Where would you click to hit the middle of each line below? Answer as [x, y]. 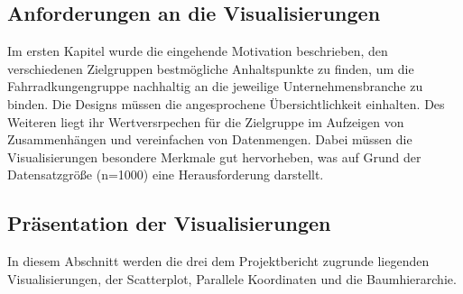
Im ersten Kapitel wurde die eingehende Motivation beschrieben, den [198, 51]
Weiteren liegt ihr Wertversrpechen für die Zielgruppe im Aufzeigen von [206, 121]
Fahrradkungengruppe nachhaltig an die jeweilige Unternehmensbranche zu [215, 86]
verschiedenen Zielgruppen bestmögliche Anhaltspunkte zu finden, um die [211, 68]
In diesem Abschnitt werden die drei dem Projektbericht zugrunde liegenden [218, 261]
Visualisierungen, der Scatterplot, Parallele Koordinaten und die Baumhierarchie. [232, 278]
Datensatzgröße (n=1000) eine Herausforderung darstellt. [166, 175]
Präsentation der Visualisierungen [169, 223]
